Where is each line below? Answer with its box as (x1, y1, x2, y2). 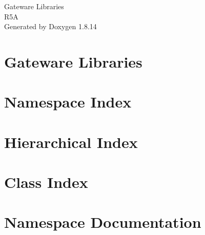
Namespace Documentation (4, 211, 201, 232)
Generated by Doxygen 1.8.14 (4, 21, 97, 32)
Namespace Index (4, 91, 132, 112)
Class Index (4, 172, 88, 193)
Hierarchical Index (4, 131, 138, 152)
